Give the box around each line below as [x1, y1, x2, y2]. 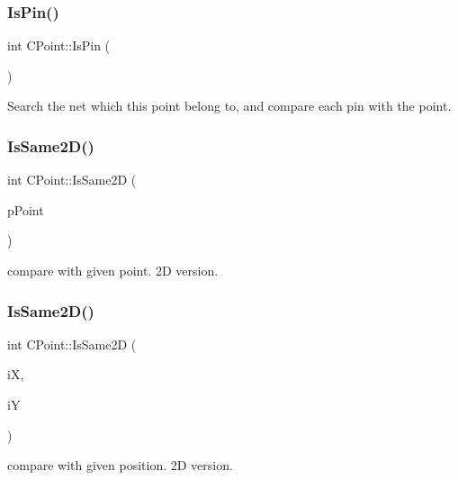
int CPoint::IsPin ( [7, 36, 111, 55]
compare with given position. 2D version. [7, 456, 233, 475]
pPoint [7, 200, 44, 219]
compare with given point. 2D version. [7, 261, 219, 279]
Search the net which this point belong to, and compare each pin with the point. [7, 96, 452, 115]
